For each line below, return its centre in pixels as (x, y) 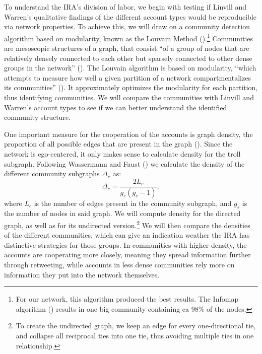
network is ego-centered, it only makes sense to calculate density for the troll (122, 153)
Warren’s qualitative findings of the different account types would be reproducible (130, 16)
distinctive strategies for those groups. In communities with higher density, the (125, 244)
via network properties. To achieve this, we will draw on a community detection (127, 26)
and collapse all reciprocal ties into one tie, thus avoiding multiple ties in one (135, 336)
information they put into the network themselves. (82, 274)
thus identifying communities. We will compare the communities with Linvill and (129, 97)
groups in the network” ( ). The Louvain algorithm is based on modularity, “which (130, 68)
